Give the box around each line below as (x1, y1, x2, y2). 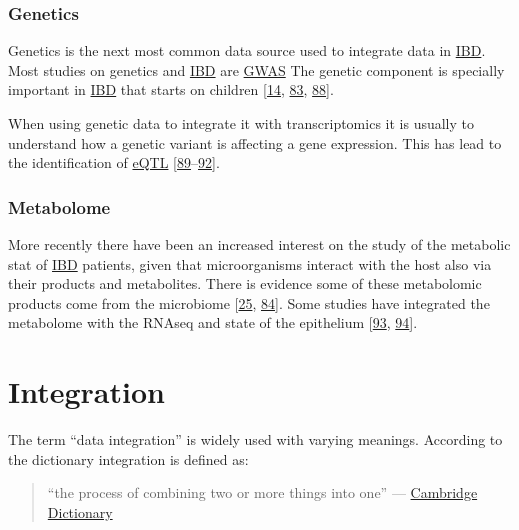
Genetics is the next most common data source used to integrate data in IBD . (8, 40, 486, 61)
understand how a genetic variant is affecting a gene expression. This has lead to (8, 132, 502, 153)
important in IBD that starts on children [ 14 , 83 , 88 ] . (8, 79, 334, 100)
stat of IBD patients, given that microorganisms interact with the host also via (8, 253, 492, 274)
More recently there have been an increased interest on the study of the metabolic (8, 234, 511, 254)
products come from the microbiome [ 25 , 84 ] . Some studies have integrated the (8, 292, 490, 313)
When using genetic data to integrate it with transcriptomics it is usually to (8, 113, 475, 133)
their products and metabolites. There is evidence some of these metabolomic (8, 273, 482, 294)
